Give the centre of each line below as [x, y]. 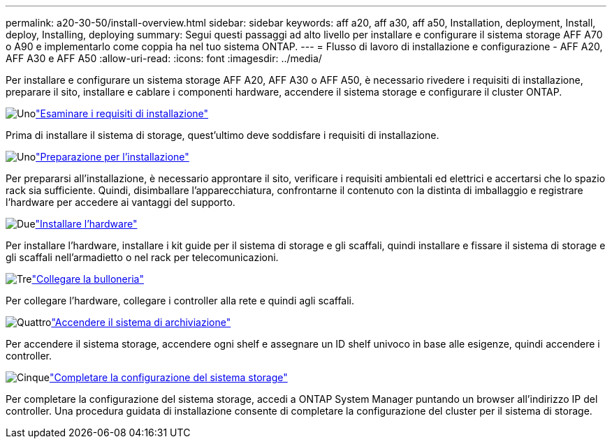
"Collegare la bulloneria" [88, 279]
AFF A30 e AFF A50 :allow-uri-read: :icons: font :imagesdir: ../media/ [164, 58]
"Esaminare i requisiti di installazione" [122, 113]
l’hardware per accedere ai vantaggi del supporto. [121, 202]
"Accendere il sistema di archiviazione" [141, 322]
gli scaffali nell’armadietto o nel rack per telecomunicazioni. [142, 257]
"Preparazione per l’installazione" [112, 157]
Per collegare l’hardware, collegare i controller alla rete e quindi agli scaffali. [180, 301]
